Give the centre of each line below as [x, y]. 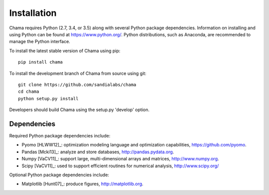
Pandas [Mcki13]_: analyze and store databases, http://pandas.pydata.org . [98, 152]
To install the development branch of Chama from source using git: [78, 73]
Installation [33, 13]
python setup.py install [48, 98]
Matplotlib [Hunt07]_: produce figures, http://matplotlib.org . [83, 184]
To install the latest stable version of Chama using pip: [65, 51]
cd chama [29, 92]
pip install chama [41, 62]
